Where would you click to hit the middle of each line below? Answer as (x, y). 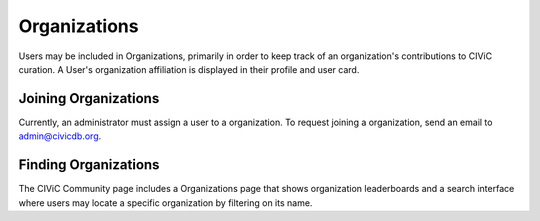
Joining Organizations (89, 98)
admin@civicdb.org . (60, 136)
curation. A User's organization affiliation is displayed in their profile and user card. (189, 69)
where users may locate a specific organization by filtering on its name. (165, 202)
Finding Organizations (89, 165)
